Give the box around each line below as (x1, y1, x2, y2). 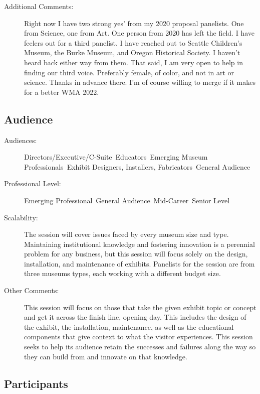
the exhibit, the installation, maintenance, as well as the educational (24, 321, 234, 332)
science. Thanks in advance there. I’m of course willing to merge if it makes (24, 77, 255, 87)
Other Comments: (4, 285, 59, 296)
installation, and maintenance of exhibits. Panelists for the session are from (24, 258, 255, 269)
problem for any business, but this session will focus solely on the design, (24, 248, 248, 259)
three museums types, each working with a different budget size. (24, 268, 221, 279)
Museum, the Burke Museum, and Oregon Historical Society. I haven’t (24, 47, 240, 58)
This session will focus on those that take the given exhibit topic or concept (24, 302, 256, 312)
